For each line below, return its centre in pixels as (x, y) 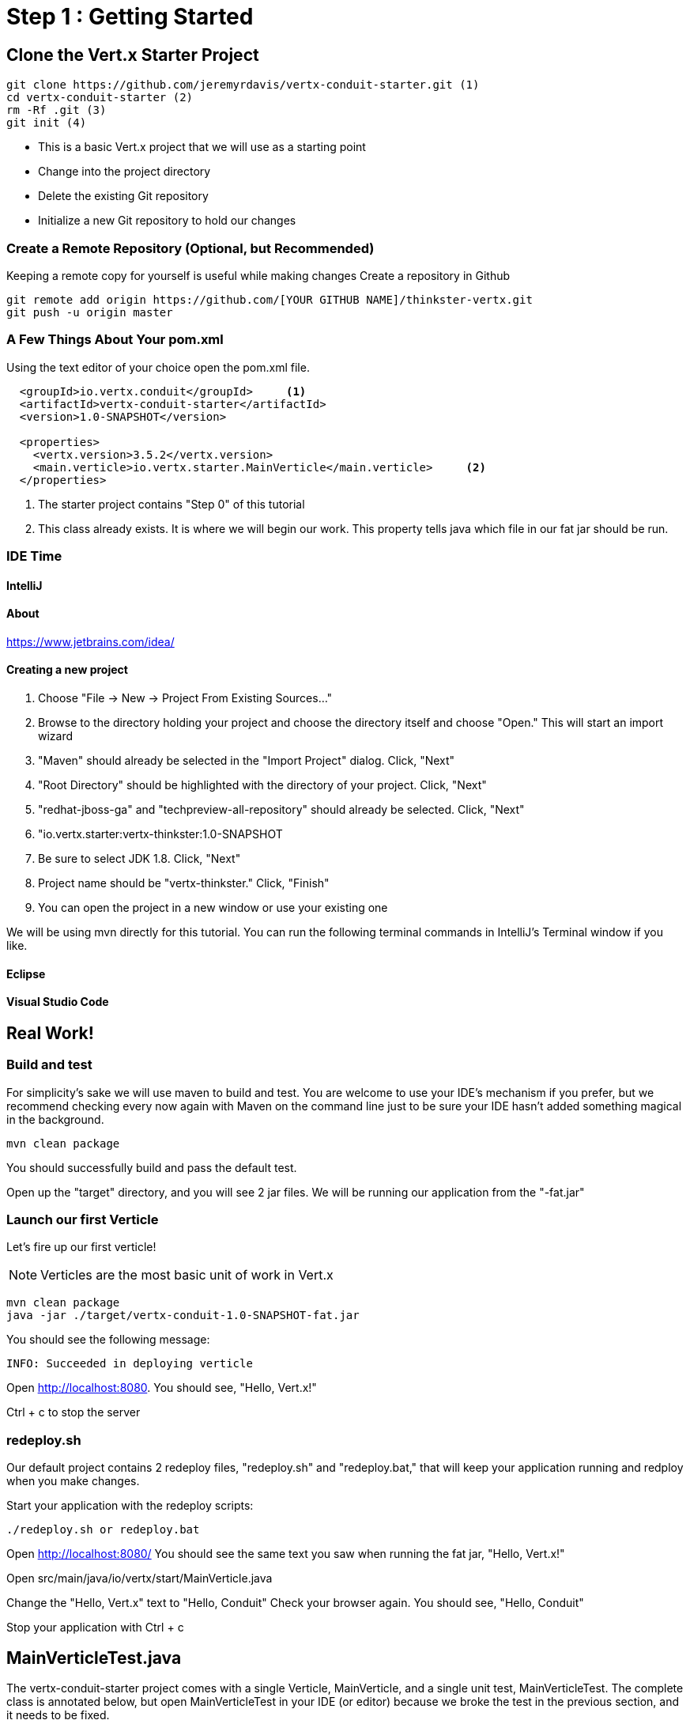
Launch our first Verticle (83, 1220)
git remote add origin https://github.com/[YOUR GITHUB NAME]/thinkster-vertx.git (270, 299)
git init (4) (47, 123)
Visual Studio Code (58, 1002)
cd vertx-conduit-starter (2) (100, 98)
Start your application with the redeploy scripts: (130, 1506)
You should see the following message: (108, 1340)
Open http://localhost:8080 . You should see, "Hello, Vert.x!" (162, 1388)
